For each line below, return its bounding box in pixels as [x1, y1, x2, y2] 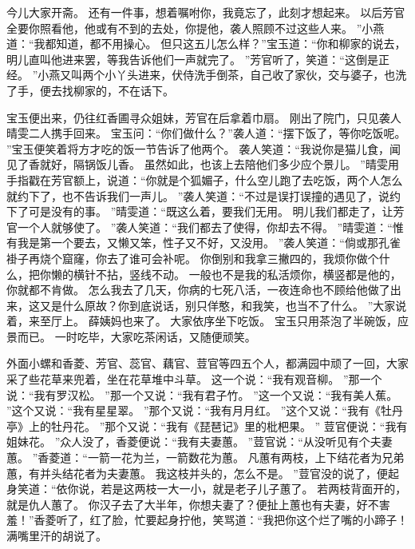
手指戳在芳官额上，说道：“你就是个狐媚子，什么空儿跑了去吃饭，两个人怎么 [6, 171, 403, 188]
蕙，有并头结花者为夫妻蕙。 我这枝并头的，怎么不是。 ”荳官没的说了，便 [6, 464, 388, 481]
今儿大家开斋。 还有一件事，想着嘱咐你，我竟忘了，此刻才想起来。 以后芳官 [6, 4, 405, 20]
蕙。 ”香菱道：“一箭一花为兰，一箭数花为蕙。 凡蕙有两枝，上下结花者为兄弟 [6, 449, 405, 466]
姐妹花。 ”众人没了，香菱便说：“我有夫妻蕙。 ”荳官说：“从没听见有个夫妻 [6, 433, 393, 450]
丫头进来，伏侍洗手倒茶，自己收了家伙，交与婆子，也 [116, 66, 396, 83]
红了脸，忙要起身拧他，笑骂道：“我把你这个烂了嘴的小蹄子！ [89, 511, 409, 528]
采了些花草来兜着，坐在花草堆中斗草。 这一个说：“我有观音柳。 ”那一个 [6, 371, 382, 388]
